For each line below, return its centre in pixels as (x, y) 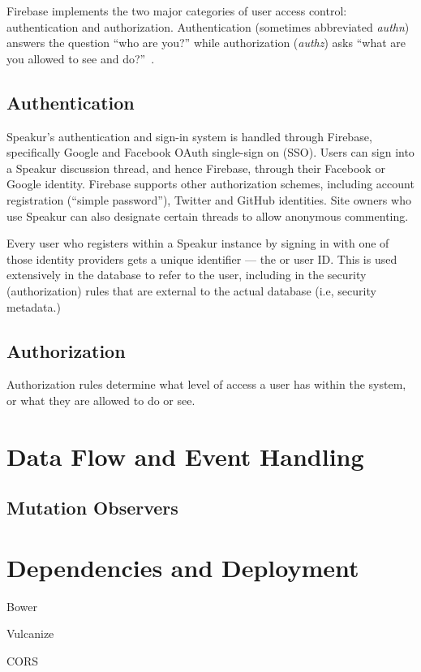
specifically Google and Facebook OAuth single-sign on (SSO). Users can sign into (210, 152)
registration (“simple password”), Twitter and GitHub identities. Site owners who (209, 199)
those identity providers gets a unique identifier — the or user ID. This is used (202, 258)
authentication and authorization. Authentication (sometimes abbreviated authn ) (208, 26)
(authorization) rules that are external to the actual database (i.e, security (191, 290)
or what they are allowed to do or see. (101, 400)
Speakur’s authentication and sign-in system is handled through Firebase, (189, 136)
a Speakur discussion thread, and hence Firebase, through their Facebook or (196, 168)
